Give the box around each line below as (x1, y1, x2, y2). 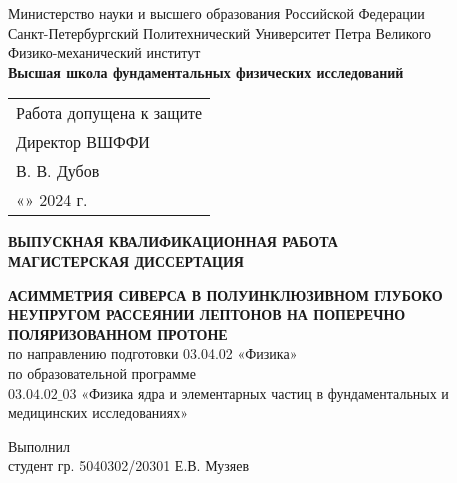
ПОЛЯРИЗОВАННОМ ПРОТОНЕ (8, 323, 228, 344)
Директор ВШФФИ (16, 130, 150, 154)
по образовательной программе (8, 362, 196, 383)
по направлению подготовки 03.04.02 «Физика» (8, 343, 298, 364)
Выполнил (8, 435, 71, 456)
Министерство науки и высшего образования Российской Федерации (8, 3, 425, 23)
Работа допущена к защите (16, 101, 203, 125)
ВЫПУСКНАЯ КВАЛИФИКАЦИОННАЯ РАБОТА (8, 231, 338, 252)
